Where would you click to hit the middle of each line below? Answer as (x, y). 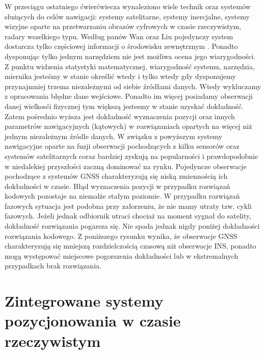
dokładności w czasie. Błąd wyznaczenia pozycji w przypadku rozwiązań (117, 186)
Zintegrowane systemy (84, 301)
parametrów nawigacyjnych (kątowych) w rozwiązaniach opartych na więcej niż (128, 126)
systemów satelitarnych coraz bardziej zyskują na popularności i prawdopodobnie (131, 156)
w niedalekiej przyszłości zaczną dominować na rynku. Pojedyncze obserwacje (126, 166)
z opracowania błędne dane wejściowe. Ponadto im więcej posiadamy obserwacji (129, 96)
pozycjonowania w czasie (93, 321)
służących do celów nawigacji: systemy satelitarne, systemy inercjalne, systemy (127, 16)
